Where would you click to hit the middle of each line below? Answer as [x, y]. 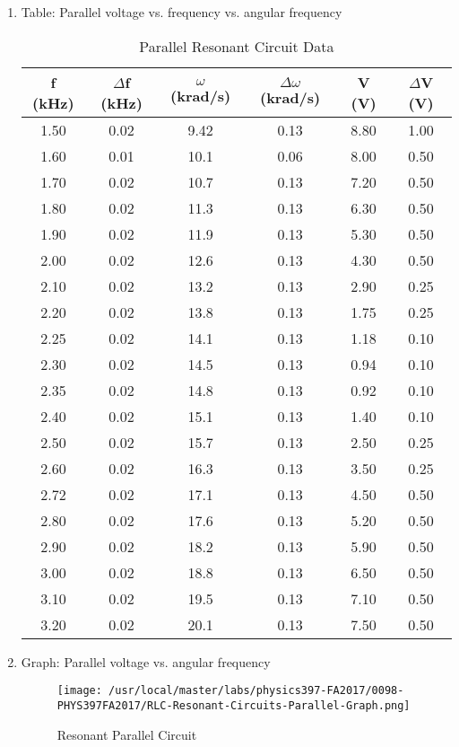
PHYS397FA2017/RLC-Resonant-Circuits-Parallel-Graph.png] [234, 705]
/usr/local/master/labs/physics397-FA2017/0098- [256, 691]
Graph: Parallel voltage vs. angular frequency [146, 661]
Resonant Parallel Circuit [127, 734]
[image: [79, 691]
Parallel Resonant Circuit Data [237, 46]
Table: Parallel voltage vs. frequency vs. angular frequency [182, 12]
